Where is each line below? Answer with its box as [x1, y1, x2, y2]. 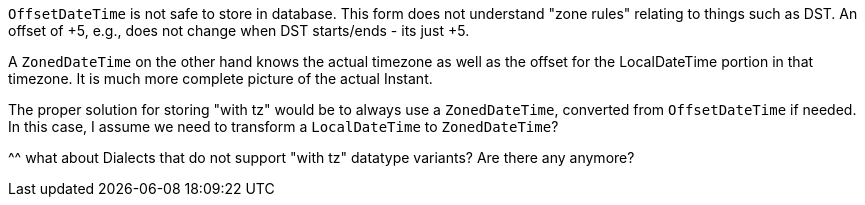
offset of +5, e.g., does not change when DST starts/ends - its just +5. [8, 22, 470, 39]
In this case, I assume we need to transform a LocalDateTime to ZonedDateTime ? [8, 118, 559, 135]
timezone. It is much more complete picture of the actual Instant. [8, 70, 433, 87]
